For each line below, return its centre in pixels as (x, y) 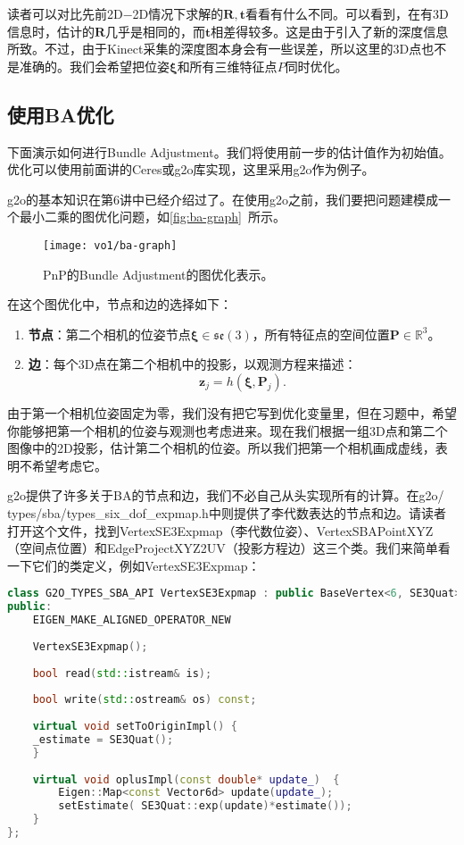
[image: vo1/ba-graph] (110, 245)
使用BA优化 (61, 114)
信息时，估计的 (51, 31)
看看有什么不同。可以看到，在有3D (347, 13)
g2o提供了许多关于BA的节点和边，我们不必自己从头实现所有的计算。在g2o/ (226, 495)
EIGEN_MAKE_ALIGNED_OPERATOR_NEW (132, 620)
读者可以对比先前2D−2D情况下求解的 (116, 13)
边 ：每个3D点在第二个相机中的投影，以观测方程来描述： (192, 364)
